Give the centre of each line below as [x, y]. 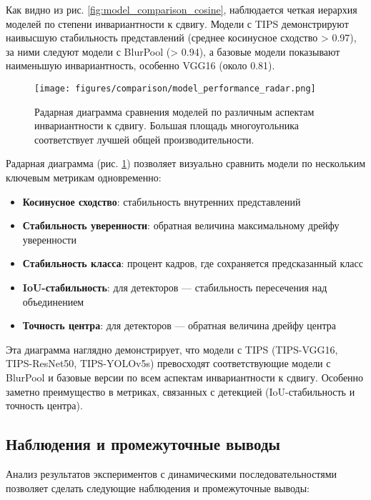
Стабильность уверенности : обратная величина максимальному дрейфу [181, 225]
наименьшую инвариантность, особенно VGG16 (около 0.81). [140, 65]
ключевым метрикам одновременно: [84, 177]
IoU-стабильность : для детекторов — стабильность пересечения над [175, 287]
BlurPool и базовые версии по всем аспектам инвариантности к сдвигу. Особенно [185, 377]
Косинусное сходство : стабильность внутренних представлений [162, 201]
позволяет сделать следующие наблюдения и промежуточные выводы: [158, 487]
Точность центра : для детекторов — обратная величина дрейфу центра [179, 325]
